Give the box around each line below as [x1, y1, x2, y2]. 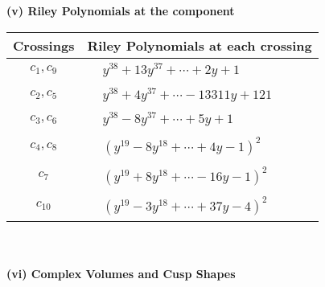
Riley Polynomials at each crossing [87, 35, 312, 55]
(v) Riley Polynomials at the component [6, 2, 235, 18]
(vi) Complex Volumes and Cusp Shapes [6, 265, 236, 282]
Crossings [13, 35, 75, 55]
